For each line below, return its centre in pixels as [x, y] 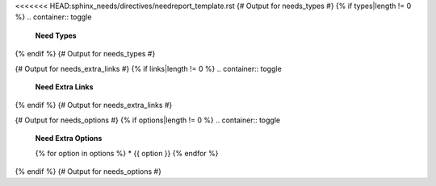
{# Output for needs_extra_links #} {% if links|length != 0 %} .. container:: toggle [148, 68]
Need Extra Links [64, 87]
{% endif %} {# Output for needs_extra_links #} [94, 105]
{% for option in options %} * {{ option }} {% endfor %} [127, 153]
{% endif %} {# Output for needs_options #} [88, 171]
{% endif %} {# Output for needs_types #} [85, 54]
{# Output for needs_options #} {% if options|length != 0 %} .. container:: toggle [148, 120]
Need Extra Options [69, 138]
